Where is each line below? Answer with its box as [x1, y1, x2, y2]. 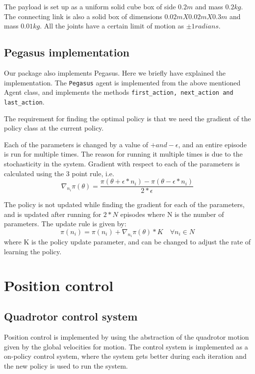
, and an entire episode [178, 139, 247, 149]
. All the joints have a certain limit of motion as [40, 21, 184, 31]
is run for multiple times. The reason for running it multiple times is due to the [4, 149, 243, 159]
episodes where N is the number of [120, 209, 224, 219]
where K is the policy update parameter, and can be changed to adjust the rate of [4, 237, 251, 247]
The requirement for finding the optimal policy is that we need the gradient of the [4, 113, 251, 123]
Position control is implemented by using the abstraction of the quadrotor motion [4, 332, 249, 342]
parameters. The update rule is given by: [4, 218, 127, 229]
